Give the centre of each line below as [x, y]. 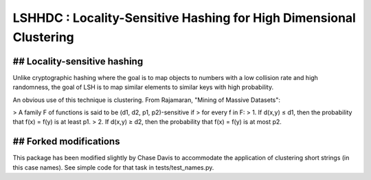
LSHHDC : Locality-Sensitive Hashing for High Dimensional [184, 18]
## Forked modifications [66, 141]
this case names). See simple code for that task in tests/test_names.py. [113, 167]
